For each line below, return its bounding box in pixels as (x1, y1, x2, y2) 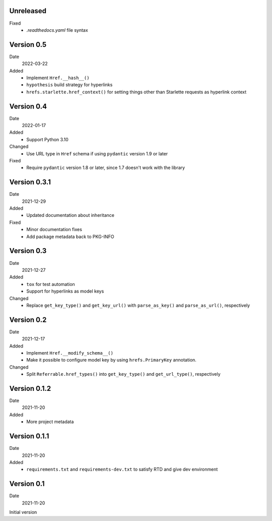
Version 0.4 (9, 102, 47, 110)
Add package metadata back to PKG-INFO (26, 234, 114, 240)
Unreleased (9, 7, 47, 15)
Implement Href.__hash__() (26, 75, 90, 81)
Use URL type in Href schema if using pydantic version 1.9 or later (26, 150, 168, 156)
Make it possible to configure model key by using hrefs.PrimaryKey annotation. (26, 357, 196, 363)
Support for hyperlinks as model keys (26, 288, 104, 295)
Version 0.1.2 (9, 384, 51, 393)
